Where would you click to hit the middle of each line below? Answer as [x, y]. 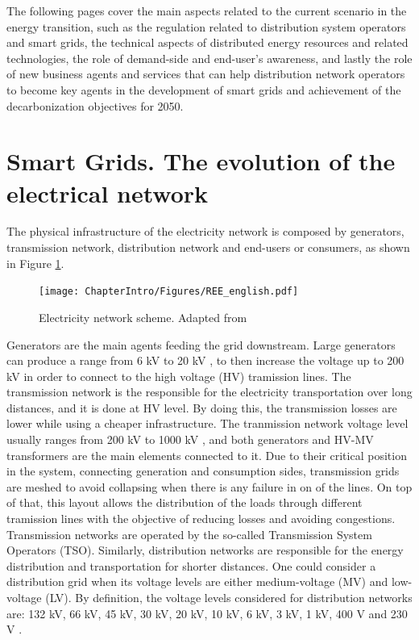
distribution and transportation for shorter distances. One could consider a [191, 565]
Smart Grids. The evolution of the [201, 161]
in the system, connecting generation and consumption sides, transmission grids [203, 471]
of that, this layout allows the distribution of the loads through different [185, 502]
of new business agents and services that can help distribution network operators [206, 74]
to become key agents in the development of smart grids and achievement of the [204, 89]
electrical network [108, 192]
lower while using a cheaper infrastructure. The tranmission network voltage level [207, 423]
